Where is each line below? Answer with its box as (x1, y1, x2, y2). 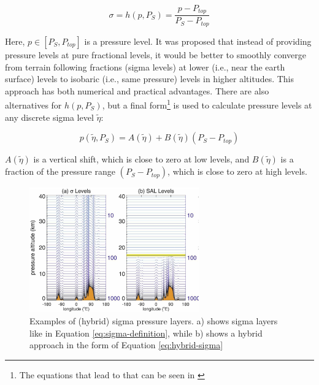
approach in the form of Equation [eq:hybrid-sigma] (29, 338, 223, 351)
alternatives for (5, 98, 62, 111)
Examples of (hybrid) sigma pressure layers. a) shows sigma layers (29, 314, 278, 327)
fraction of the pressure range (5, 165, 115, 178)
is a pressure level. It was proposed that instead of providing (84, 34, 312, 47)
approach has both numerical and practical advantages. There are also (5, 84, 269, 97)
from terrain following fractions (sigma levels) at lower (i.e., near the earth (5, 60, 285, 73)
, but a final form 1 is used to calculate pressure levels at (102, 97, 312, 111)
